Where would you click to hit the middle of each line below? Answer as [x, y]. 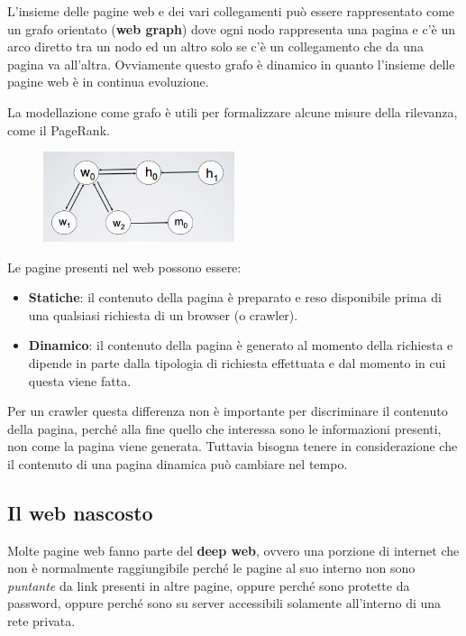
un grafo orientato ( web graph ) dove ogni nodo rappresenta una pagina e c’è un [232, 28]
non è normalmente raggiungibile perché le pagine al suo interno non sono [211, 568]
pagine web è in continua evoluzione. [108, 82]
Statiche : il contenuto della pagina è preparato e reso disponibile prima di [235, 297]
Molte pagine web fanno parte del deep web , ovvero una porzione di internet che [233, 550]
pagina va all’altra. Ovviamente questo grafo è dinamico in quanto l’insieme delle [231, 64]
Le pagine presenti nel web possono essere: [124, 267]
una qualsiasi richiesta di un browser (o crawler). [163, 314]
